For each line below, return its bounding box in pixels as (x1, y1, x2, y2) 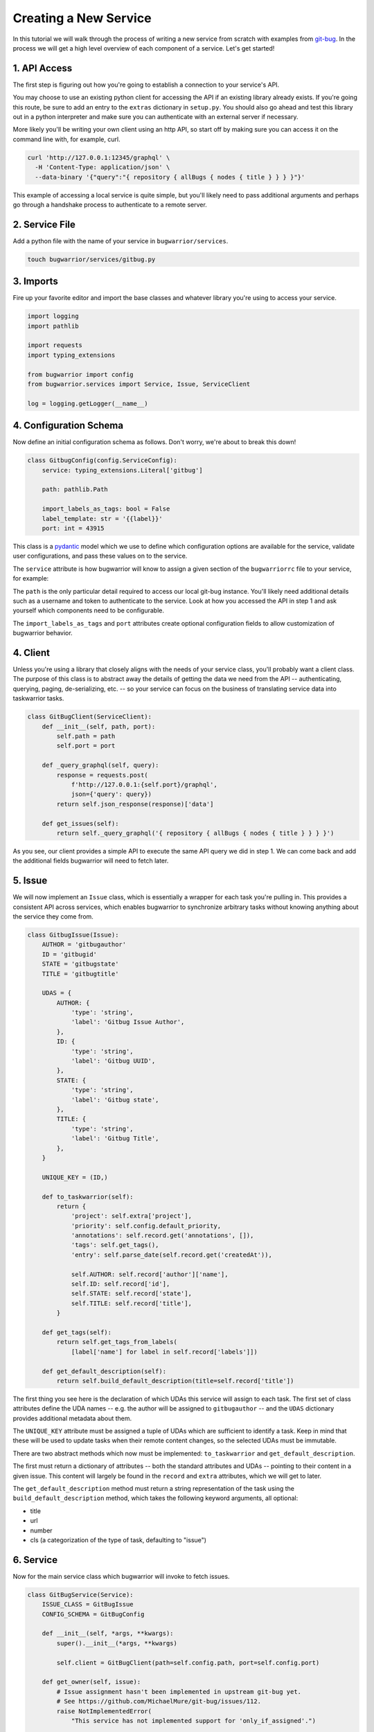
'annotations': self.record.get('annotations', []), (71, 1232, 254, 1239)
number (30, 1526, 53, 1535)
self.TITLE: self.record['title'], (71, 1299, 192, 1307)
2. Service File (12, 218, 76, 230)
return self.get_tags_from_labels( (56, 1338, 178, 1346)
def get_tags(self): (42, 1328, 112, 1336)
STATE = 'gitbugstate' (42, 960, 119, 968)
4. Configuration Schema (12, 420, 124, 432)
